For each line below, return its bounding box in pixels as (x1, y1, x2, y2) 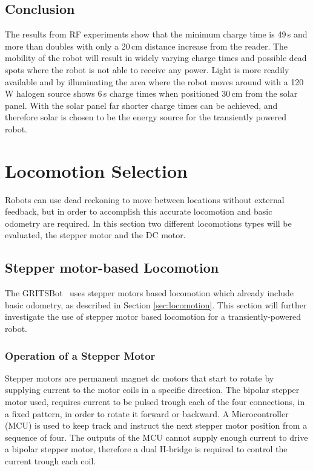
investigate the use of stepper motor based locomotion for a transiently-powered (5, 310, 301, 323)
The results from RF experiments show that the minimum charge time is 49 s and (5, 28, 308, 41)
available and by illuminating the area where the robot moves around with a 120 (5, 75, 304, 88)
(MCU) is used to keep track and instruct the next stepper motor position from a (5, 419, 308, 432)
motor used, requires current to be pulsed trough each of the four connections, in (5, 395, 305, 408)
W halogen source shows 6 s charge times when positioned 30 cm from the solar (5, 87, 298, 100)
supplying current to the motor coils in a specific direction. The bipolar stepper (5, 383, 300, 396)
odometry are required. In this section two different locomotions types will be (5, 216, 292, 229)
